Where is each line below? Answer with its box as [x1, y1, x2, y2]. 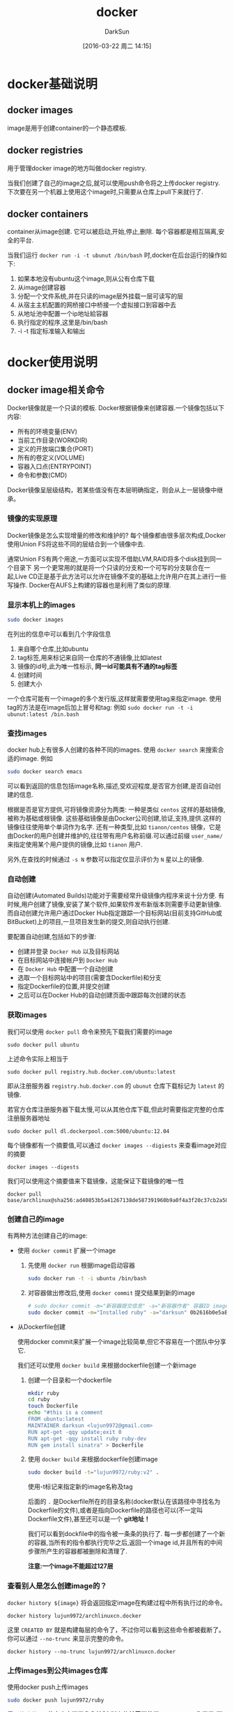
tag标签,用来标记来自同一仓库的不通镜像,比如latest [17, 653, 162, 661]
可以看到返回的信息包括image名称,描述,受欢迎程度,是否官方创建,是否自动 [7, 782, 215, 790]
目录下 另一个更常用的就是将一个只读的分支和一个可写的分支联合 [13, 563, 198, 571]
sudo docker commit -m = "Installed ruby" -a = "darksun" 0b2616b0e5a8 [27, 1309, 228, 1316]
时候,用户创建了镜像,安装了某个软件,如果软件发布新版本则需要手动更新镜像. [7, 900, 222, 909]
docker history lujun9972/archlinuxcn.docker [7, 1612, 141, 1619]
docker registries [7, 145, 84, 156]
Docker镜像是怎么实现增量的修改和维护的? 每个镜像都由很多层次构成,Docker [7, 531, 226, 539]
